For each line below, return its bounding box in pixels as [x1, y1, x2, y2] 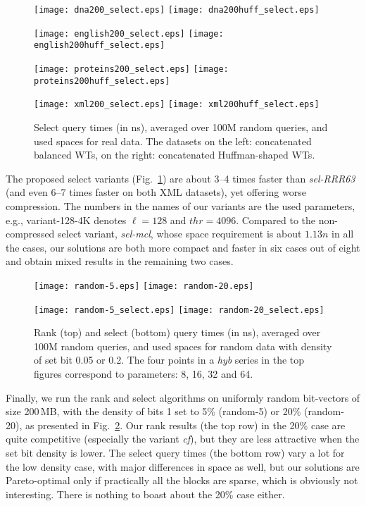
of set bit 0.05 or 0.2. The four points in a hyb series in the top [34, 352, 305, 367]
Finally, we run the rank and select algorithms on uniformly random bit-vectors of [6, 390, 360, 405]
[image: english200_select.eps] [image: [34, 28, 224, 39]
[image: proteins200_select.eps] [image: [34, 63, 229, 74]
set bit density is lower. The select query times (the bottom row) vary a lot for [6, 445, 345, 459]
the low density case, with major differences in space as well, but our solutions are [6, 459, 360, 474]
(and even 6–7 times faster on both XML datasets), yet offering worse [6, 185, 306, 199]
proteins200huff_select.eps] [34, 75, 170, 86]
